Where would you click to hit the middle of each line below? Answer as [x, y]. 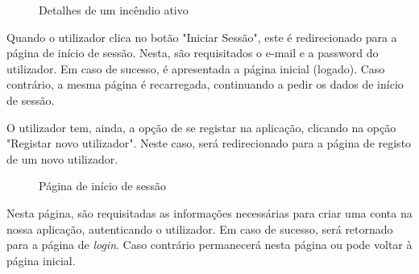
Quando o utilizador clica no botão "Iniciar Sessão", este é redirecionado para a [202, 37]
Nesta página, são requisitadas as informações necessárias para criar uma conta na [209, 212]
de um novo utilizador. [62, 158]
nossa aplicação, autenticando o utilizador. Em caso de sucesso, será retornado [200, 228]
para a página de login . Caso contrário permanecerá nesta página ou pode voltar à [209, 245]
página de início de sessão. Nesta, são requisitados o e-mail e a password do [193, 53]
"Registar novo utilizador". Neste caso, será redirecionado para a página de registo [209, 143]
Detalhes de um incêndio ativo [114, 10]
